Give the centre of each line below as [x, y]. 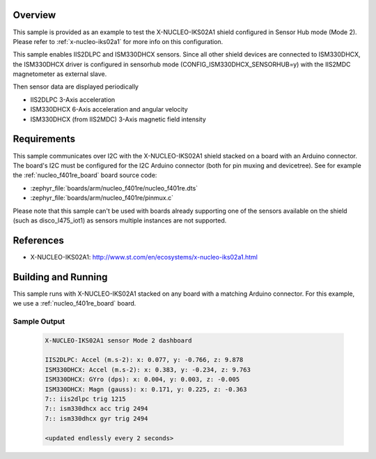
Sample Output [39, 321]
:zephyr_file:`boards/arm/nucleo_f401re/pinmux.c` [102, 198]
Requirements [44, 139]
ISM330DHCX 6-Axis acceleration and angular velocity [109, 110]
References [38, 240]
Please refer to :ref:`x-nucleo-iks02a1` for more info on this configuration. [118, 41]
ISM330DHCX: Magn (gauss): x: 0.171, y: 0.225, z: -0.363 [146, 389]
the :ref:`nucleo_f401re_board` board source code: [85, 175]
